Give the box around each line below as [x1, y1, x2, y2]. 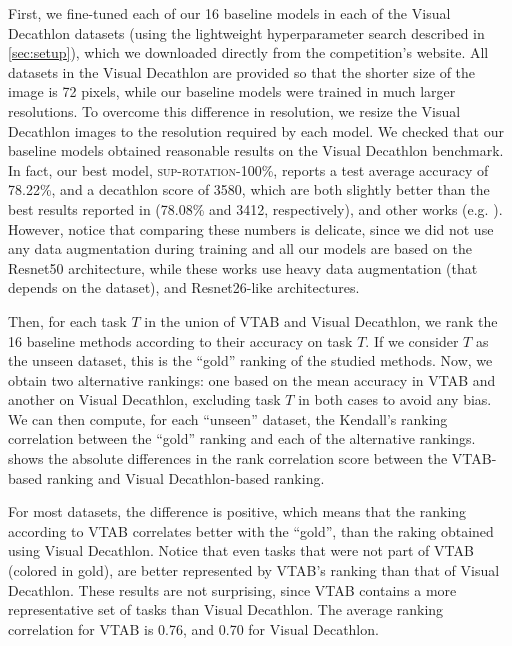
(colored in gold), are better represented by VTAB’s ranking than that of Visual [8, 560, 500, 581]
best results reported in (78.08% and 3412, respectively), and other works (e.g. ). [8, 198, 503, 219]
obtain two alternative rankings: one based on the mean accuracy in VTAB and [8, 369, 496, 390]
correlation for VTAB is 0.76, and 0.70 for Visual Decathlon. [8, 618, 379, 639]
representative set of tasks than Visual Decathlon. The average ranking [8, 599, 444, 620]
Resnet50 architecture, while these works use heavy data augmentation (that [8, 257, 478, 278]
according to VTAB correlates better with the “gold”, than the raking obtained [8, 520, 494, 541]
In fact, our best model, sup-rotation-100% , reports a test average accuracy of [8, 159, 489, 180]
